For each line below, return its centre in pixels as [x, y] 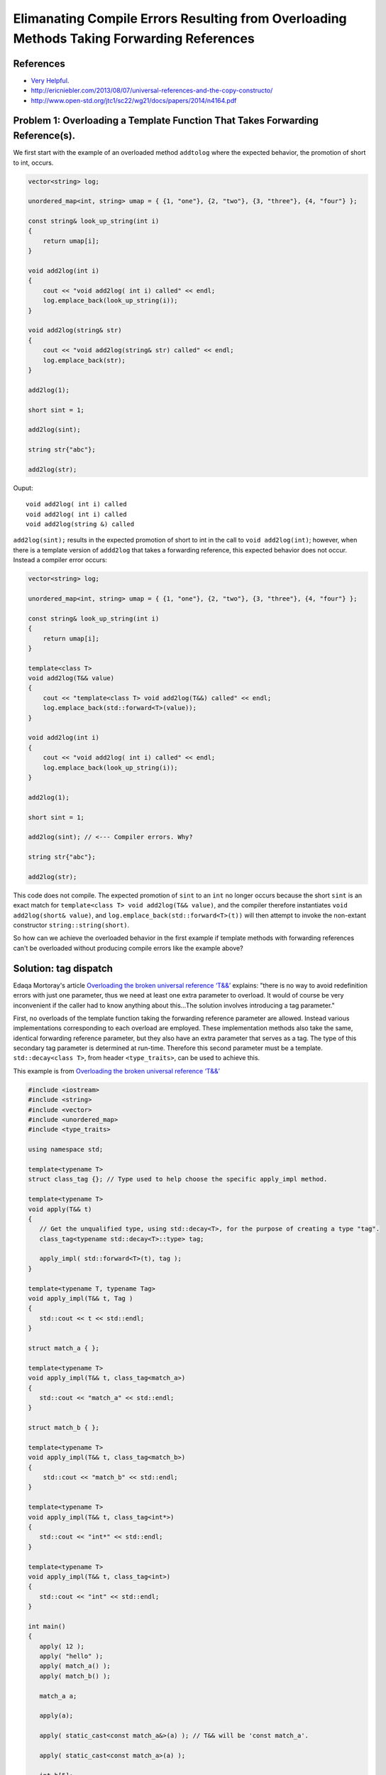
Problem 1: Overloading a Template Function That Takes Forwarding [166, 121]
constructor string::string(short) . [71, 925]
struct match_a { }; [64, 1348]
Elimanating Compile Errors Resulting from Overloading [180, 18]
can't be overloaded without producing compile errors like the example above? [128, 948]
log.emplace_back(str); [84, 360]
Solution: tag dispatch [63, 968]
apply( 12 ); [62, 1646]
